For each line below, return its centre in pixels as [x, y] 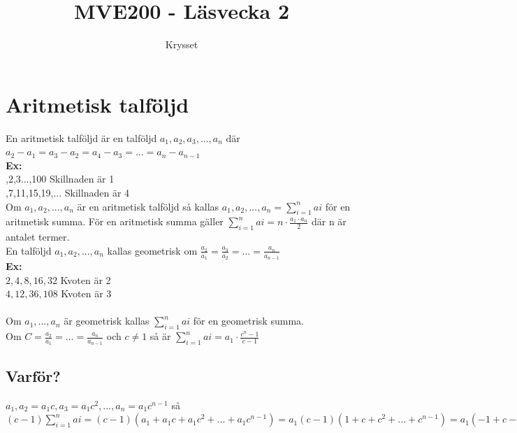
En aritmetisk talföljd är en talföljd [81, 137]
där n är [329, 221]
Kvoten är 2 [86, 279]
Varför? [33, 375]
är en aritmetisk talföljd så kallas [148, 206]
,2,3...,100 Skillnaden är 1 [60, 179]
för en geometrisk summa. [248, 321]
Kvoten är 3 [86, 293]
